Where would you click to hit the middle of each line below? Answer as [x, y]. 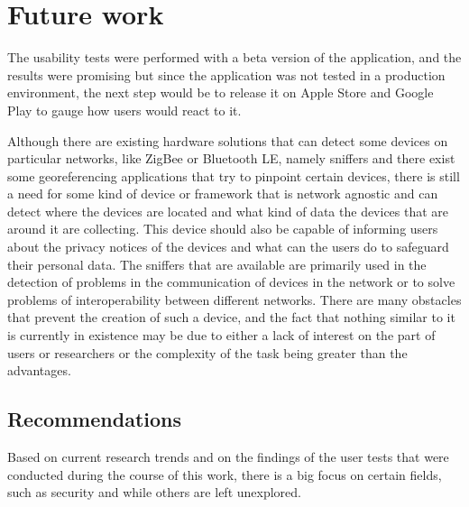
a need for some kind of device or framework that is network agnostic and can [223, 194]
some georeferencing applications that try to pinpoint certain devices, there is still [234, 175]
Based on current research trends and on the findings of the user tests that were [228, 457]
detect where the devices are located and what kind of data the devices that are [228, 211]
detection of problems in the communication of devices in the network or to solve [231, 282]
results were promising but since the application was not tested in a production [226, 74]
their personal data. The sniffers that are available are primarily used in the [217, 264]
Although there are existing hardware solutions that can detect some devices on [228, 140]
